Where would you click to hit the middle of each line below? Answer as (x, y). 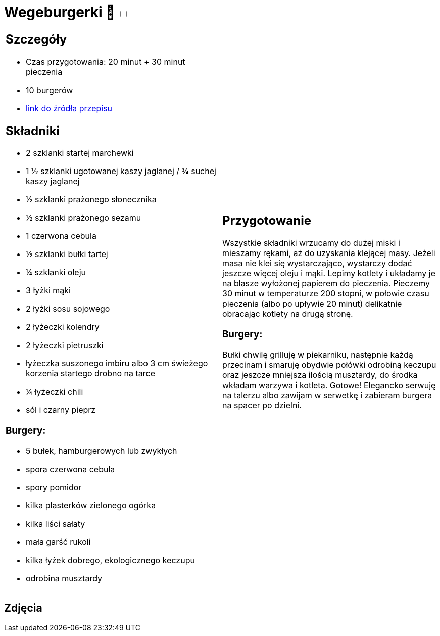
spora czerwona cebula (70, 469)
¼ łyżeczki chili (55, 392)
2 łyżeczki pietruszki (65, 345)
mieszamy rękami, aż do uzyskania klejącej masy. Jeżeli (329, 253)
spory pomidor (54, 487)
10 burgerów (50, 90)
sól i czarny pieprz (61, 410)
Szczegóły (36, 39)
